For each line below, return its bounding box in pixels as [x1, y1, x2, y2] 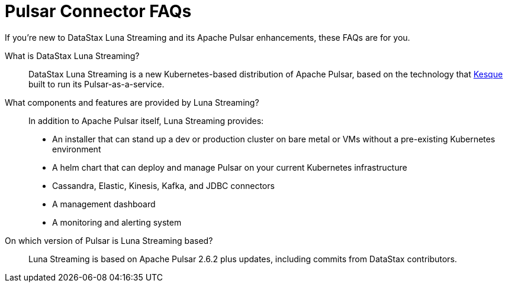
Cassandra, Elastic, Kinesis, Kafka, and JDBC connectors [52, 180, 275, 191]
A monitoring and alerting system [52, 217, 182, 227]
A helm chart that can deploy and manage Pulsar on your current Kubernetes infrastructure [52, 162, 407, 172]
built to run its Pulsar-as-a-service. [28, 79, 165, 89]
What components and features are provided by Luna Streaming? [5, 97, 259, 107]
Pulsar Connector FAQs [5, 1, 192, 21]
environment [52, 143, 101, 154]
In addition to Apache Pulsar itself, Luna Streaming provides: [28, 115, 264, 126]
